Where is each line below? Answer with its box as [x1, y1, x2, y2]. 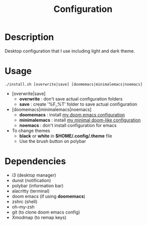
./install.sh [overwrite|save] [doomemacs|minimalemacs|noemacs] [4, 82, 143, 87]
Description [4, 31, 54, 43]
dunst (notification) [11, 177, 51, 183]
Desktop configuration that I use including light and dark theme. [4, 48, 135, 54]
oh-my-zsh [11, 204, 35, 210]
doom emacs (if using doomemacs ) [11, 193, 85, 199]
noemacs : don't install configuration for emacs [19, 122, 117, 128]
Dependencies [4, 156, 66, 167]
